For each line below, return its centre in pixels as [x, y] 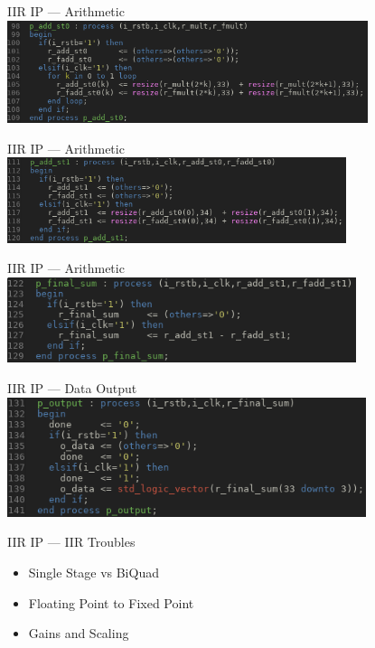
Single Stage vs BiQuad [94, 572]
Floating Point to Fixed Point [111, 602]
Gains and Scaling [79, 633]
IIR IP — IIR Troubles [71, 542]
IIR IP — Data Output [72, 387]
